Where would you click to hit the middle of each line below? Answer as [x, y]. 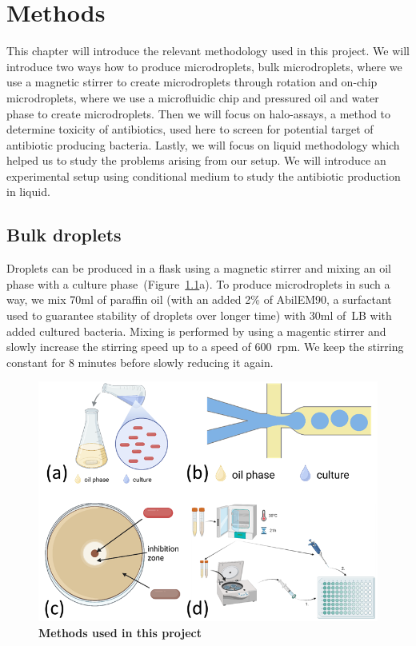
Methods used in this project [120, 632]
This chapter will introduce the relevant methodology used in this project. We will [208, 51]
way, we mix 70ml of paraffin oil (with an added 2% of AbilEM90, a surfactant [199, 299]
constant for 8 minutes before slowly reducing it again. [140, 362]
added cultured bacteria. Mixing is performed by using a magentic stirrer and [196, 331]
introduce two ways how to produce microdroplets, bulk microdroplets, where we [204, 66]
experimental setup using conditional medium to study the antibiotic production [204, 175]
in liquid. [28, 191]
